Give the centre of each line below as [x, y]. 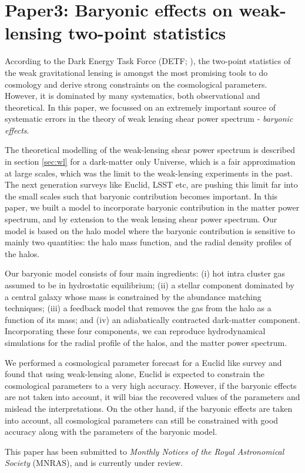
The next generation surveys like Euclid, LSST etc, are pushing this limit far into [151, 184]
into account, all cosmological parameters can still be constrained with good [142, 420]
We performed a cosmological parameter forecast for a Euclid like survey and [143, 362]
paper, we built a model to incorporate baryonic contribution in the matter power [152, 207]
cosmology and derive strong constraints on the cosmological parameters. [136, 84]
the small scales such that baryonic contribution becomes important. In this [141, 196]
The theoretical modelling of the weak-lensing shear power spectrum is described [150, 150]
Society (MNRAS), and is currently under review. [94, 463]
